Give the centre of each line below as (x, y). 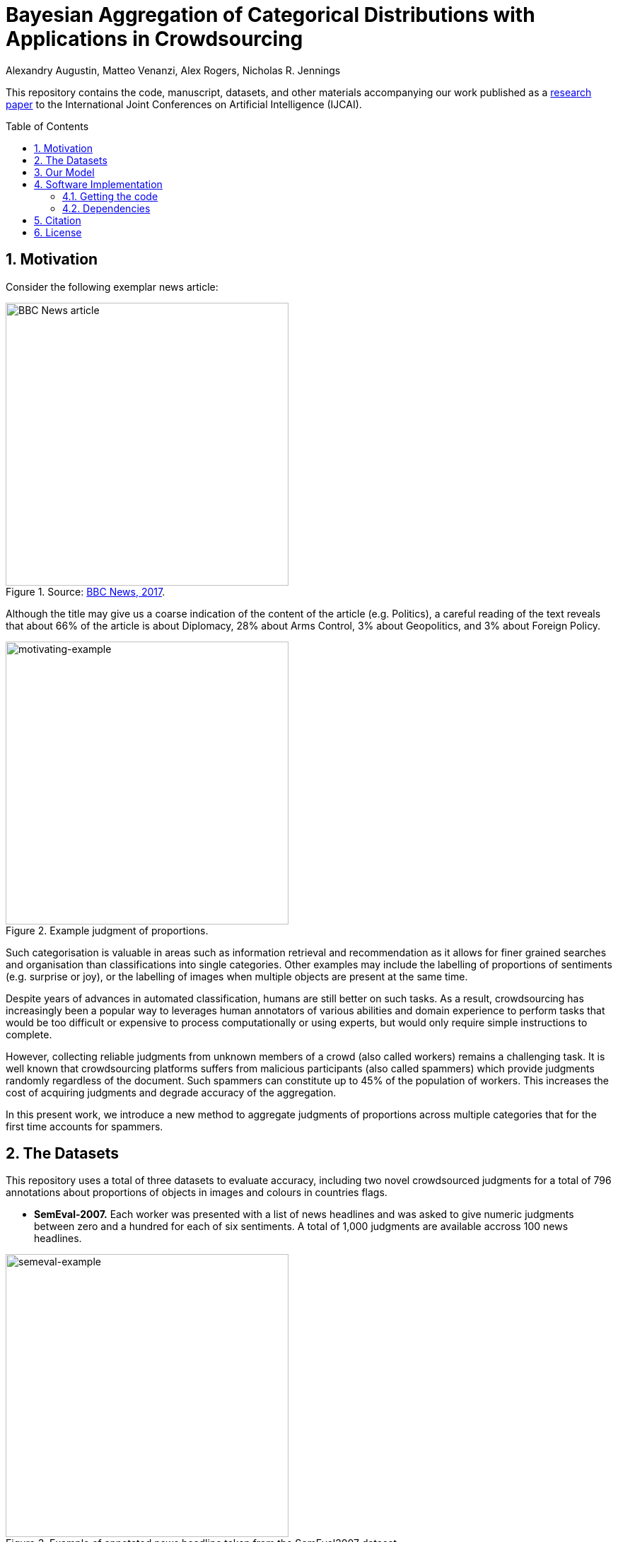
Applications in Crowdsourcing (154, 39)
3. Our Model (64, 172)
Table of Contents (47, 126)
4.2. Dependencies (106, 208)
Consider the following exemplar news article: (112, 286)
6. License (58, 232)
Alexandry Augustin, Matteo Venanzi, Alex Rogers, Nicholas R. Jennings (173, 70)
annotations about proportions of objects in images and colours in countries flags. (197, 1193)
